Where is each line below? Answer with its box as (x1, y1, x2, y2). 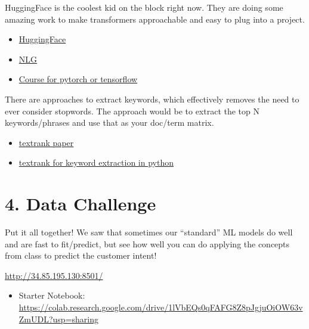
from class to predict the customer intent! (5, 249, 157, 262)
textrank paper (18, 136, 74, 148)
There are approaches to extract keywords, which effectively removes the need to (5, 92, 299, 105)
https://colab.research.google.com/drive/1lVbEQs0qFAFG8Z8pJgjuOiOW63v (18, 301, 303, 314)
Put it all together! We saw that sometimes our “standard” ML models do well (5, 226, 293, 238)
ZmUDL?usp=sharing (18, 312, 99, 325)
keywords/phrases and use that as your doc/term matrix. (5, 116, 214, 129)
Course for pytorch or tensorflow (18, 73, 138, 85)
